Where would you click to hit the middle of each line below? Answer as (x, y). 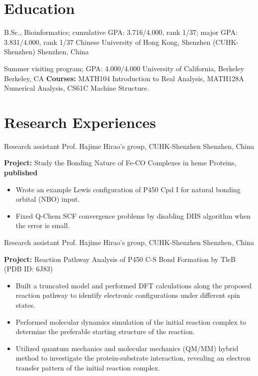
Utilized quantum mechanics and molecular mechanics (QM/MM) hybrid (127, 348)
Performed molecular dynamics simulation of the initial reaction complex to (131, 321)
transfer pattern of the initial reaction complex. (88, 367)
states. (25, 305)
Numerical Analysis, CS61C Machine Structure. (77, 88)
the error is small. (43, 225)
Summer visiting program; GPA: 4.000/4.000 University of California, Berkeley (124, 68)
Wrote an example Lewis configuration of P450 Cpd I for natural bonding (128, 189)
